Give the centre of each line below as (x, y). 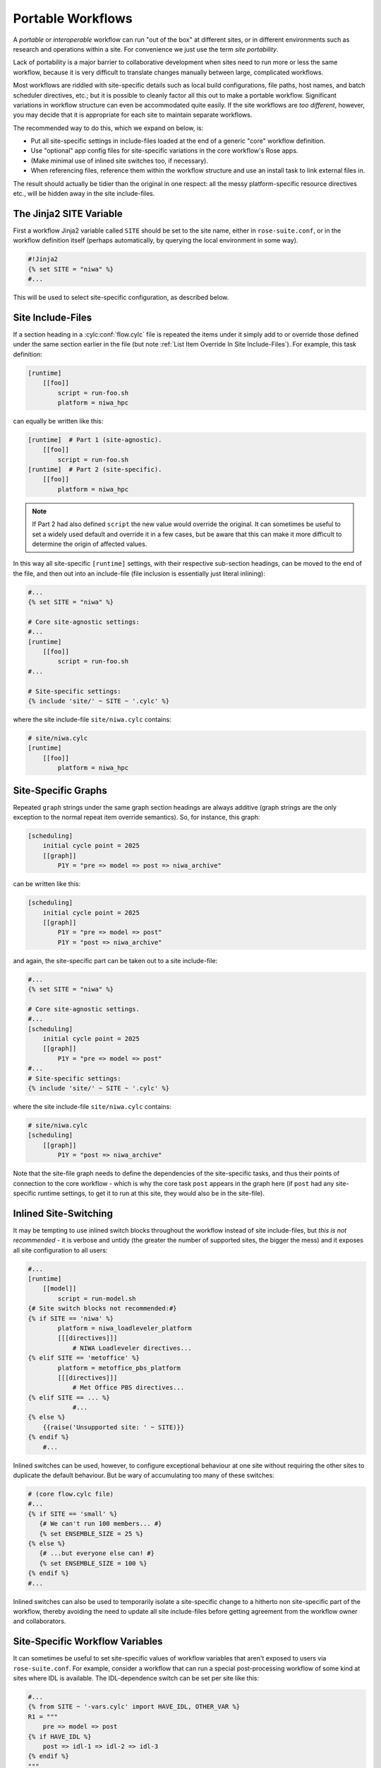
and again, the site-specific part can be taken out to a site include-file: (115, 960)
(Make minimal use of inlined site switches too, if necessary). (119, 161)
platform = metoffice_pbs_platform (119, 1368)
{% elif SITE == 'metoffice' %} (84, 1358)
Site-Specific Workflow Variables (88, 1642)
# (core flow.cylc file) (71, 1494)
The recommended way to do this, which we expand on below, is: (108, 128)
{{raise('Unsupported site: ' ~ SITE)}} (114, 1427)
